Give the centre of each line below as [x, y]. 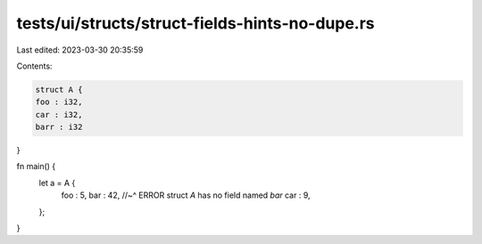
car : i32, [59, 114]
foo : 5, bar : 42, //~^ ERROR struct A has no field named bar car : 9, [186, 195]
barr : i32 [59, 127]
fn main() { [36, 167]
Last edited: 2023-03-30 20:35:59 [80, 50]
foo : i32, [59, 102]
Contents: [34, 66]
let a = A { [57, 183]
